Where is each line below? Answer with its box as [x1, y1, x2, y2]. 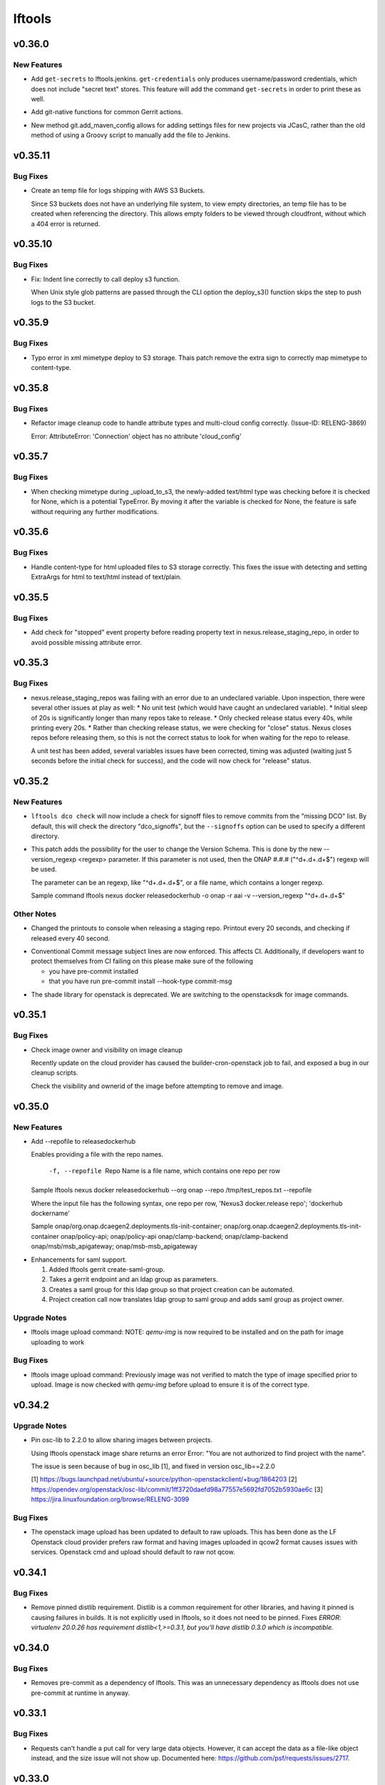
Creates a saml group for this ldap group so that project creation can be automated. [48, 1285, 294, 1294]
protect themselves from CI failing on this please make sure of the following [31, 957, 253, 965]
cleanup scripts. [31, 1068, 78, 1077]
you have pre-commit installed [48, 967, 138, 975]
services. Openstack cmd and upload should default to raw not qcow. [31, 1548, 235, 1557]
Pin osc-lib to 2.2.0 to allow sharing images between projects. [31, 1436, 213, 1444]
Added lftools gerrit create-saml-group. [48, 1264, 165, 1274]
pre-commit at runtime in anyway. [31, 1689, 130, 1697]
